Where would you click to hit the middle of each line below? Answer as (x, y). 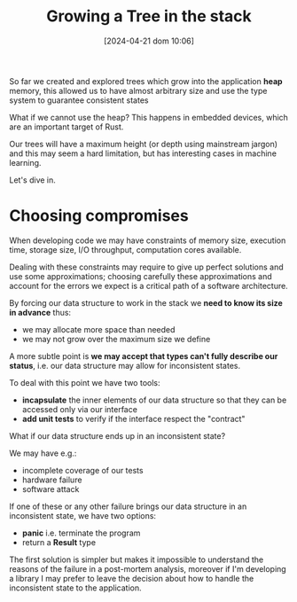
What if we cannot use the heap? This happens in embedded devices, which (148, 117)
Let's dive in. (32, 180)
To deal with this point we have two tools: (85, 382)
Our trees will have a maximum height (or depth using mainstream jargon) (143, 144)
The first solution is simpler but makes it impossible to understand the (137, 559)
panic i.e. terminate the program (81, 533)
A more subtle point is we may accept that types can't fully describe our (144, 356)
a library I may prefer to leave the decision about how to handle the (132, 578)
